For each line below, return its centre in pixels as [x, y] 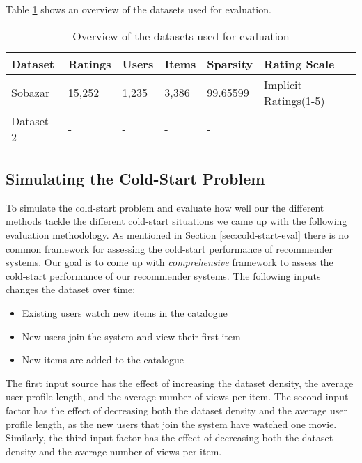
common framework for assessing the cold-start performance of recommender [170, 248]
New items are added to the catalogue [103, 360]
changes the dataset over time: [71, 289]
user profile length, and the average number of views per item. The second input [177, 397]
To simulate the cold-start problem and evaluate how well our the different [165, 207]
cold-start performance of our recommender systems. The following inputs [163, 275]
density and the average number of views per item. [114, 451]
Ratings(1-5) [294, 100]
